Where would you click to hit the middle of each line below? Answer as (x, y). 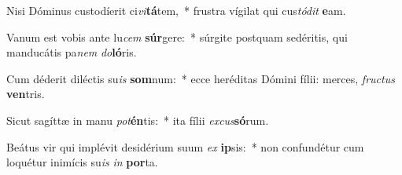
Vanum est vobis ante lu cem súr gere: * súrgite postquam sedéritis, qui (177, 36)
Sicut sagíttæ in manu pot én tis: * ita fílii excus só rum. (138, 120)
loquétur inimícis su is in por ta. (82, 162)
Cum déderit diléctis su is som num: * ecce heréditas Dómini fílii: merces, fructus (201, 78)
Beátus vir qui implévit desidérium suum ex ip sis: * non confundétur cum (185, 146)
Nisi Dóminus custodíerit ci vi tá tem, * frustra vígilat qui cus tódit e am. (176, 10)
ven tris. (26, 94)
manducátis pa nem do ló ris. (72, 52)
